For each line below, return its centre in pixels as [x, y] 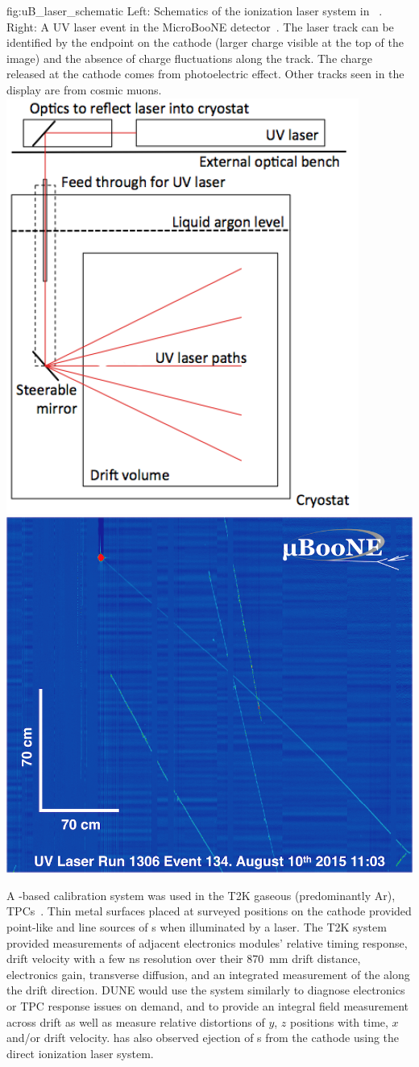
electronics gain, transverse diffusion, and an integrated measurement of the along [208, 974]
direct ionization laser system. [80, 1053]
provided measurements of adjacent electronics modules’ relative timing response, [207, 942]
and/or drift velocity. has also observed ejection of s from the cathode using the [203, 1038]
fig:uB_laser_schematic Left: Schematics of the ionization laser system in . [195, 10]
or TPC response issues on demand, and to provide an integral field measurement [207, 1006]
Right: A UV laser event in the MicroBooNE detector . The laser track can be [200, 26]
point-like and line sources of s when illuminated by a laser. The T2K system [197, 927]
